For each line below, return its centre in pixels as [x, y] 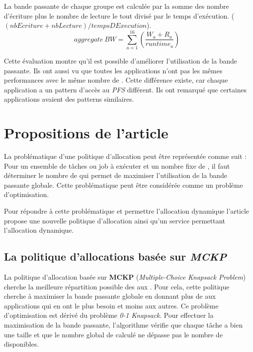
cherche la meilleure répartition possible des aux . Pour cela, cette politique [117, 286]
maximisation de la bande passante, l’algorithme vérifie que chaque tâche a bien [123, 324]
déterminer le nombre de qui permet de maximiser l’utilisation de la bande [116, 175]
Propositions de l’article [86, 133]
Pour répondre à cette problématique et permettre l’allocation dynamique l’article [126, 210]
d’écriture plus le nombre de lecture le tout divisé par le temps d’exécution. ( [119, 15]
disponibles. [21, 344]
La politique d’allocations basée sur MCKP [115, 256]
